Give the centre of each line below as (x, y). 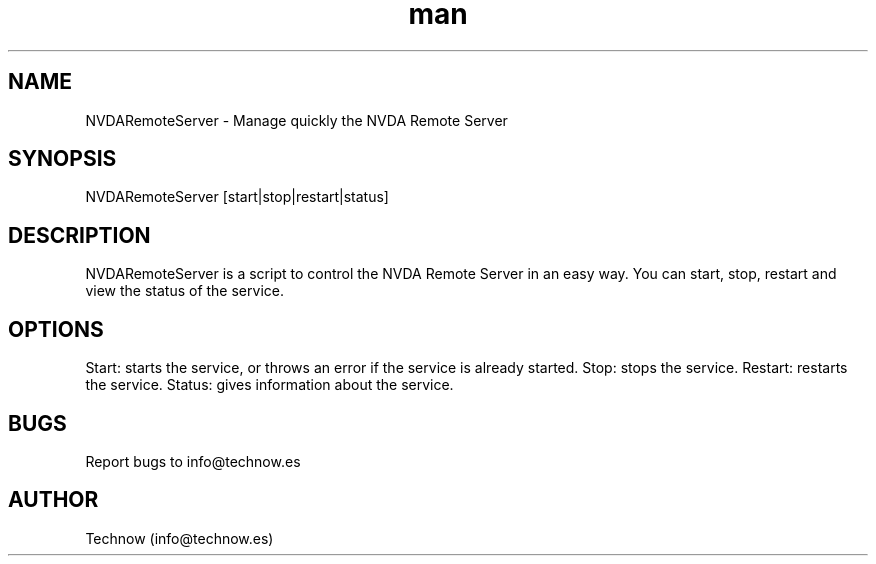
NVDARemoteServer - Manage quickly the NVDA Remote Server (296, 120)
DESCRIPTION (79, 235)
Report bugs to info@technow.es (193, 461)
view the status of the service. (184, 291)
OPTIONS (56, 329)
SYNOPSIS (62, 159)
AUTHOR (53, 500)
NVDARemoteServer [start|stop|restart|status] (237, 197)
